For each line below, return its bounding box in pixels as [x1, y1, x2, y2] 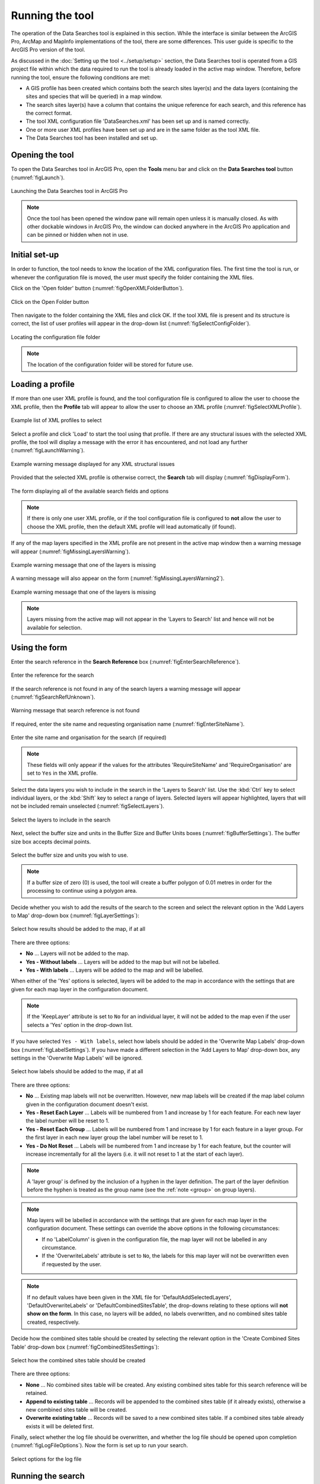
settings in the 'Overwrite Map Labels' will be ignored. [11, 1054, 143, 1062]
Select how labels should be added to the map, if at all [11, 1068, 143, 1075]
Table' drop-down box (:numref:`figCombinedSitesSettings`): [11, 1343, 159, 1350]
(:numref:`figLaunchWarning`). [11, 447, 85, 454]
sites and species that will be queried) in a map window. [25, 93, 162, 100]
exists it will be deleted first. [25, 1422, 94, 1430]
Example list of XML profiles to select [11, 417, 102, 424]
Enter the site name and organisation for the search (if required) [11, 734, 167, 741]
